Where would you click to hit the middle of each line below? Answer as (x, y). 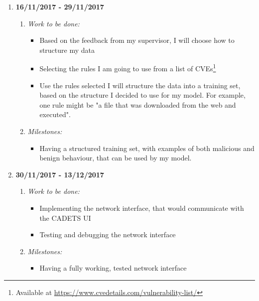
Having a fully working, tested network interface (113, 268)
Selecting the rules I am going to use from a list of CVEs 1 (128, 68)
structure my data (67, 50)
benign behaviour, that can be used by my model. (116, 158)
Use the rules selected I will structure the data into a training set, (140, 85)
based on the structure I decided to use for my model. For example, (142, 95)
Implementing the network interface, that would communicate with (142, 208)
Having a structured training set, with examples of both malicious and (147, 148)
